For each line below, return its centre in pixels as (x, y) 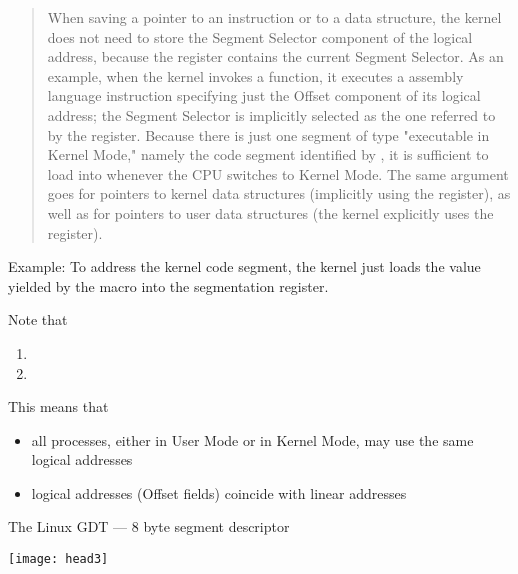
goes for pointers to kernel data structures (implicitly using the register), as (279, 193)
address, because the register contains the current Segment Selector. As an (275, 56)
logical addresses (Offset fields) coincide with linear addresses (219, 492)
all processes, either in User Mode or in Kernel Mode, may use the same (252, 439)
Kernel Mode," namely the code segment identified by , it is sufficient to (268, 154)
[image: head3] (58, 559)
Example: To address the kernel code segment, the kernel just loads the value (244, 266)
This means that (58, 406)
